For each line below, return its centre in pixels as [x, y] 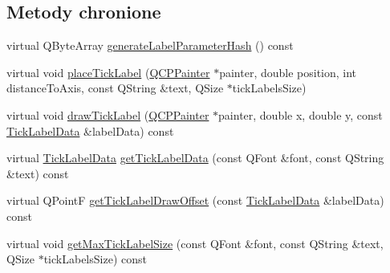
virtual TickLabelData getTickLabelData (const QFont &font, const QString [195, 158]
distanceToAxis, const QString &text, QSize [115, 88]
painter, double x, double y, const [301, 114]
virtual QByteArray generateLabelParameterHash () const [150, 45]
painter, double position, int [288, 72]
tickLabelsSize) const [95, 259]
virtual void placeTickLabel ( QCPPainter [108, 72]
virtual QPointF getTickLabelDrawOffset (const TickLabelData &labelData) [195, 200]
